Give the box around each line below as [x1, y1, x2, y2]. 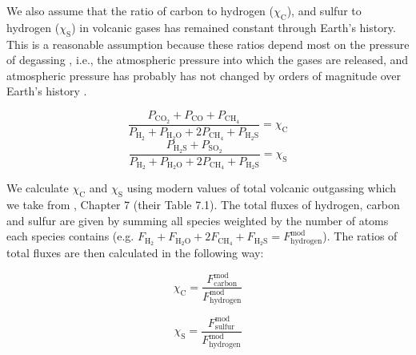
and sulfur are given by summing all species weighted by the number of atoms [6, 212, 389, 228]
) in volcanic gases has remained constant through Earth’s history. [71, 18, 396, 35]
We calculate [6, 180, 69, 196]
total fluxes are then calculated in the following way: [6, 244, 264, 261]
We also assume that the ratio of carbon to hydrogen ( [6, 2, 274, 18]
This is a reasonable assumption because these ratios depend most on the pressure [6, 35, 410, 52]
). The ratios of [322, 228, 398, 244]
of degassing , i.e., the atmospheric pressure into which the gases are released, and [6, 51, 409, 68]
